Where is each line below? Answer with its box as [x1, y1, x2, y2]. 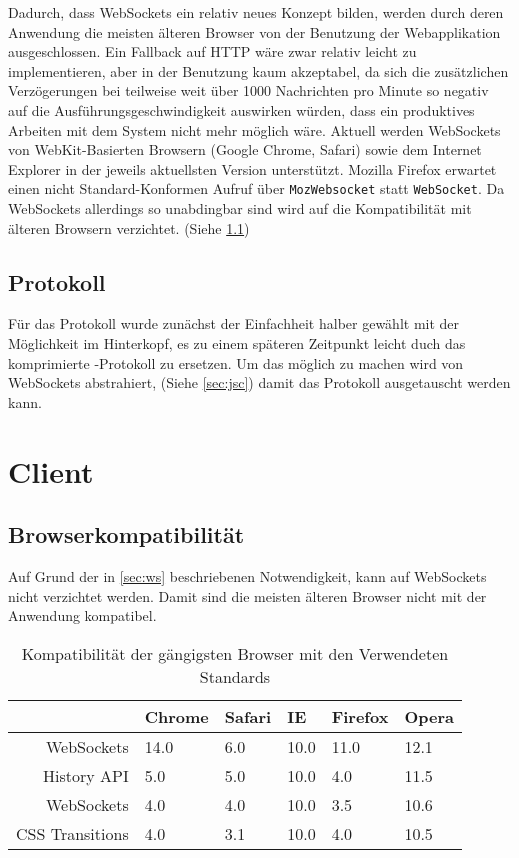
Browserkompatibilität [8, 519, 245, 550]
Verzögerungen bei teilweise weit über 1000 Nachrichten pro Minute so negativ [8, 80, 489, 101]
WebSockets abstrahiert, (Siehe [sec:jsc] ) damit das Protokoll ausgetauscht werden [8, 372, 511, 393]
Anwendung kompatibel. [8, 605, 157, 626]
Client [8, 450, 94, 491]
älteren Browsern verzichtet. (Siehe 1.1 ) [8, 217, 250, 238]
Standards [199, 664, 271, 688]
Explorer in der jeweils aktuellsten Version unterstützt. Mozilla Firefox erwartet [8, 158, 497, 179]
